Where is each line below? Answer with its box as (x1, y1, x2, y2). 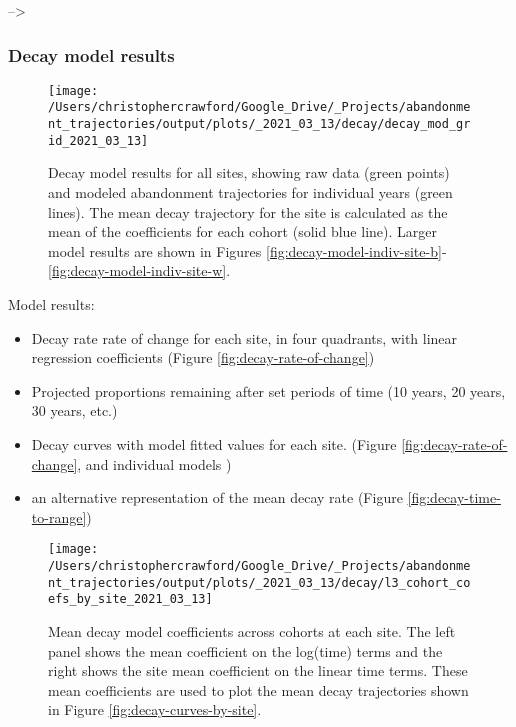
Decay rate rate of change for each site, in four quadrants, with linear (31, 327, 458, 348)
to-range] (31, 506, 87, 527)
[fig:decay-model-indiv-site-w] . (48, 260, 231, 281)
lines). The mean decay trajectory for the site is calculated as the (48, 201, 448, 222)
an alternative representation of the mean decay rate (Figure (31, 487, 403, 508)
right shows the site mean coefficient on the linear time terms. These (48, 660, 468, 681)
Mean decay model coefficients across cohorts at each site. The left (48, 620, 456, 641)
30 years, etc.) (31, 400, 118, 421)
